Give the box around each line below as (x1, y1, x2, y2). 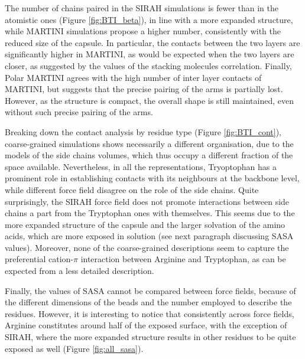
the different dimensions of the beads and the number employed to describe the (5, 296, 292, 308)
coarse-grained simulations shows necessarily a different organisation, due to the (5, 137, 294, 149)
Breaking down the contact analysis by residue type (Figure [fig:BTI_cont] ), (5, 125, 282, 138)
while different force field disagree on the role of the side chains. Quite (5, 183, 259, 195)
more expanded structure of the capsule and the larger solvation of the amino (5, 218, 285, 230)
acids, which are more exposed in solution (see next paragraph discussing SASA (5, 230, 294, 242)
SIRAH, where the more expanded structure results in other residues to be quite (5, 331, 296, 343)
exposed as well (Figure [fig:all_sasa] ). (5, 342, 144, 354)
